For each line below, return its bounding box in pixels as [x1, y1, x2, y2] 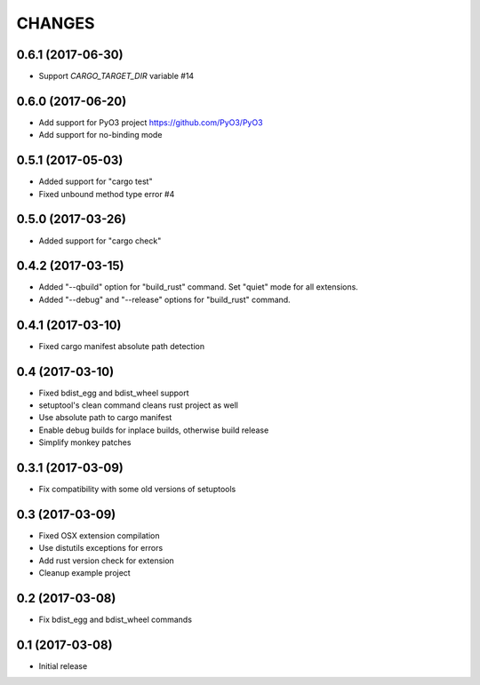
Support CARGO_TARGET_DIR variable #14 [38, 71, 195, 82]
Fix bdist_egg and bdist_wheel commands [38, 614, 193, 625]
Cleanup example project [38, 568, 131, 578]
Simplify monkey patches [38, 437, 132, 448]
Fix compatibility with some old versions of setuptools [38, 484, 236, 495]
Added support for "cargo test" [38, 176, 153, 187]
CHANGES [16, 13, 95, 33]
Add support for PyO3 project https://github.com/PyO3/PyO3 [38, 116, 263, 128]
